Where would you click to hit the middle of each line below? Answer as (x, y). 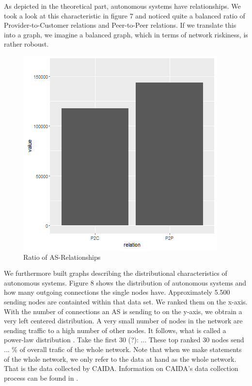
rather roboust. (26, 44)
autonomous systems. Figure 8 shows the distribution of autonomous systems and (125, 282)
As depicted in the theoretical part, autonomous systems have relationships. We (122, 6)
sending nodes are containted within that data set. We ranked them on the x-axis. (126, 301)
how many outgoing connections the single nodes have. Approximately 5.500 (117, 292)
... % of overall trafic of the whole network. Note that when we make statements (123, 349)
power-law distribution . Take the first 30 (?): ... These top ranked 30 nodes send (124, 340)
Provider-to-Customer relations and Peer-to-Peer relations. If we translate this (120, 25)
